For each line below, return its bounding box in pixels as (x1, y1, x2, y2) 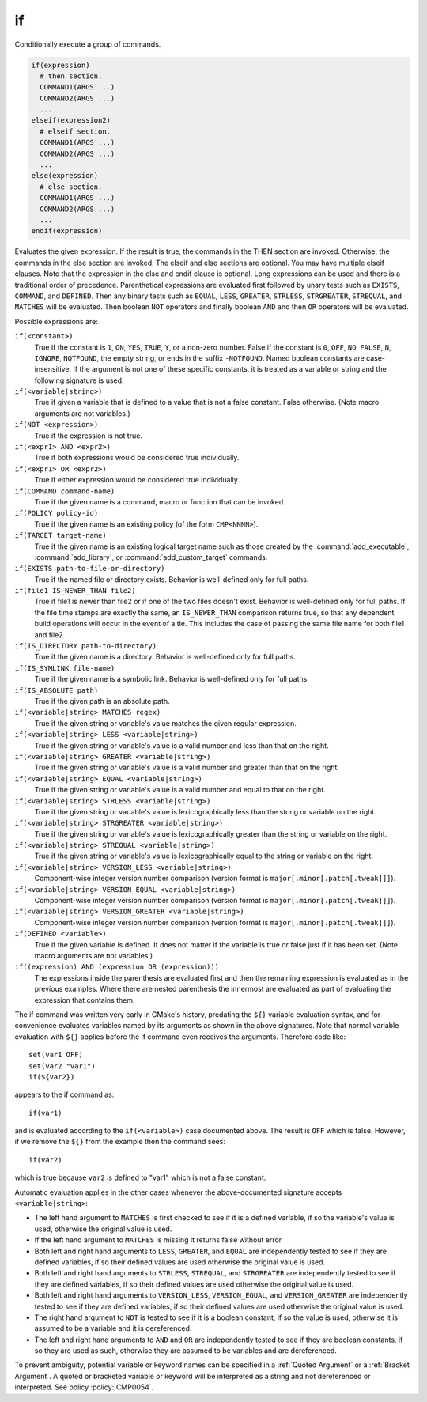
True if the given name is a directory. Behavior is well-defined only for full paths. (34, 652, 297, 662)
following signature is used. (34, 376, 124, 385)
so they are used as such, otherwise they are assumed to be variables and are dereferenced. (34, 1346, 338, 1355)
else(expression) (31, 171, 99, 180)
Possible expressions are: (14, 316, 99, 326)
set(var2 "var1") (28, 1061, 96, 1071)
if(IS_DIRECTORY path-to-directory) (14, 641, 157, 651)
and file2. (34, 629, 66, 640)
